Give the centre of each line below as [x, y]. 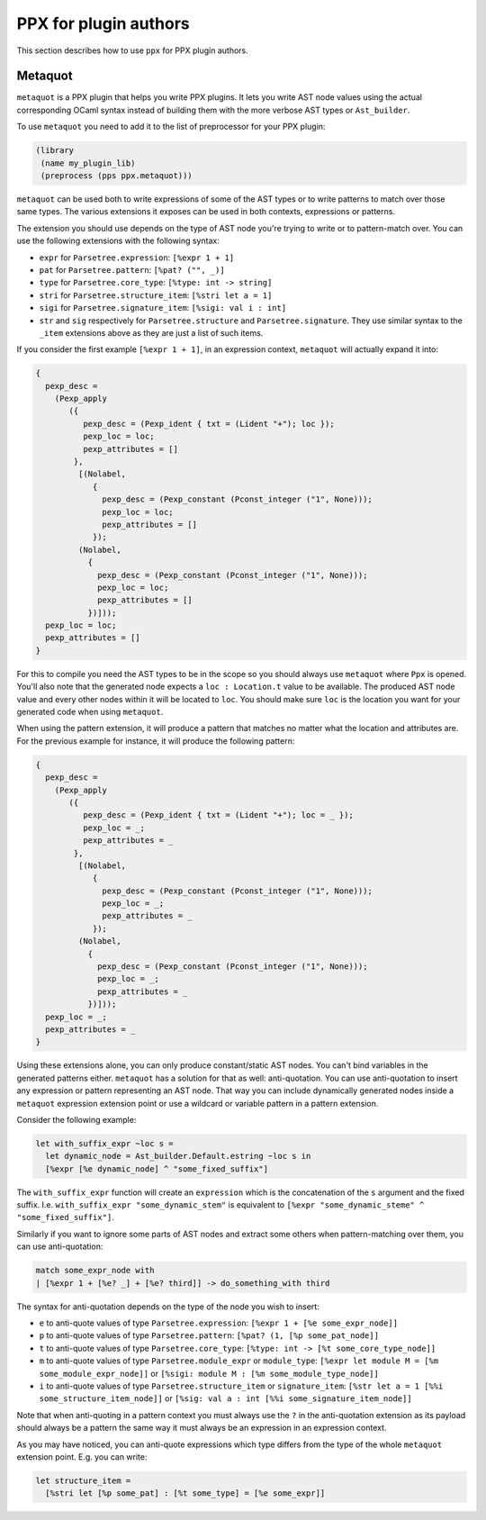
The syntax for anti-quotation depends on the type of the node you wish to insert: [168, 1307]
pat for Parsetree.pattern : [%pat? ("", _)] [132, 269]
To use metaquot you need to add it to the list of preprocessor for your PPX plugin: [171, 127]
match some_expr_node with [95, 1271]
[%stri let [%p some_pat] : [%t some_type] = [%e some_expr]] [185, 1493]
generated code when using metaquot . [90, 712]
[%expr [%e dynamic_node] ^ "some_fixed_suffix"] [157, 1169]
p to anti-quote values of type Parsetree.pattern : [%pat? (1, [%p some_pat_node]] [209, 1335]
